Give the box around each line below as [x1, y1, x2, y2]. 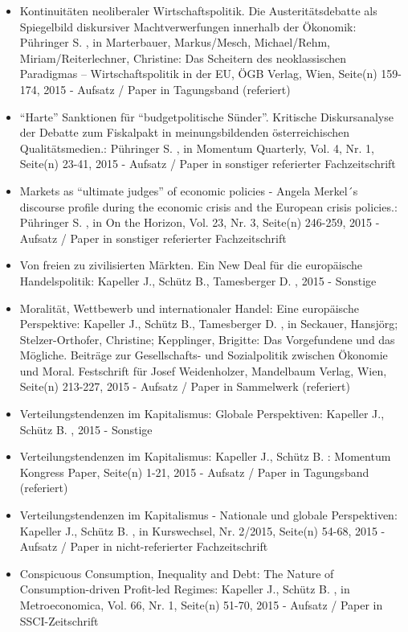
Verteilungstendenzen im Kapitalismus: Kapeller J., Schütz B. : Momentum [19, 448, 391, 465]
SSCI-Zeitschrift [19, 612, 99, 629]
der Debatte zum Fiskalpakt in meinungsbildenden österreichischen [19, 124, 350, 141]
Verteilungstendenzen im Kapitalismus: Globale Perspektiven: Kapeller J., [19, 405, 385, 422]
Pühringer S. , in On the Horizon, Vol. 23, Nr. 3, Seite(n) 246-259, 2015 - [19, 214, 380, 231]
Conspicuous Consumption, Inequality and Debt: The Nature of [19, 564, 334, 581]
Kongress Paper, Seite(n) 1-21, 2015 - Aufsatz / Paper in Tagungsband [19, 463, 369, 480]
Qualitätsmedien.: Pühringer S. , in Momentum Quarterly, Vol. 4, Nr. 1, [19, 139, 374, 156]
